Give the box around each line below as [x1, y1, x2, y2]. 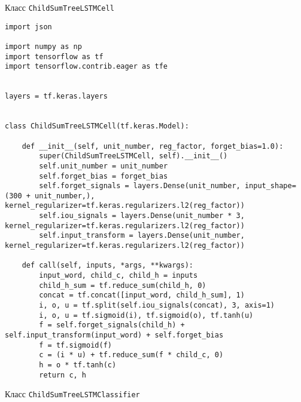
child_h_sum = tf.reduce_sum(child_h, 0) [39, 281, 206, 290]
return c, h [39, 370, 87, 379]
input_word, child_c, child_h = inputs [39, 271, 198, 280]
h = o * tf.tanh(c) [39, 360, 117, 369]
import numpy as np [5, 42, 82, 51]
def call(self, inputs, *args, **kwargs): [22, 261, 193, 270]
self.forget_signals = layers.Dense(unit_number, [39, 182, 241, 191]
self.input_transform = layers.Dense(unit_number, [39, 231, 245, 240]
